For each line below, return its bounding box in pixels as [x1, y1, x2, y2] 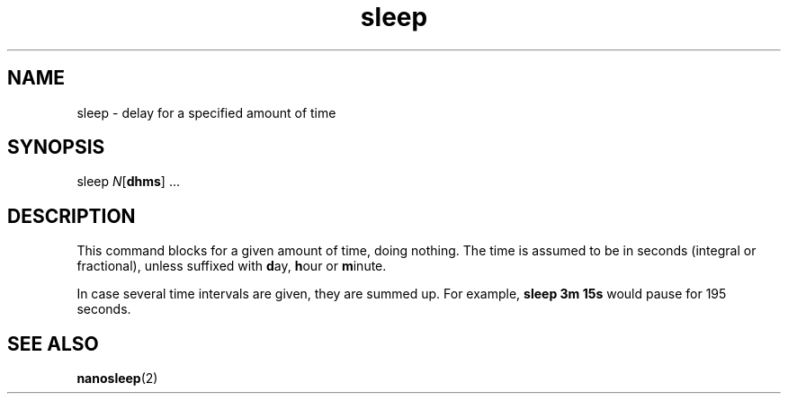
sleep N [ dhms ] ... [76, 174, 181, 190]
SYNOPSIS [7, 136, 105, 159]
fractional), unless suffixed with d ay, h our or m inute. [76, 258, 387, 274]
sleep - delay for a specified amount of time [76, 104, 336, 120]
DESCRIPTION [7, 204, 136, 227]
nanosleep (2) [76, 370, 158, 387]
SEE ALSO [7, 332, 99, 355]
